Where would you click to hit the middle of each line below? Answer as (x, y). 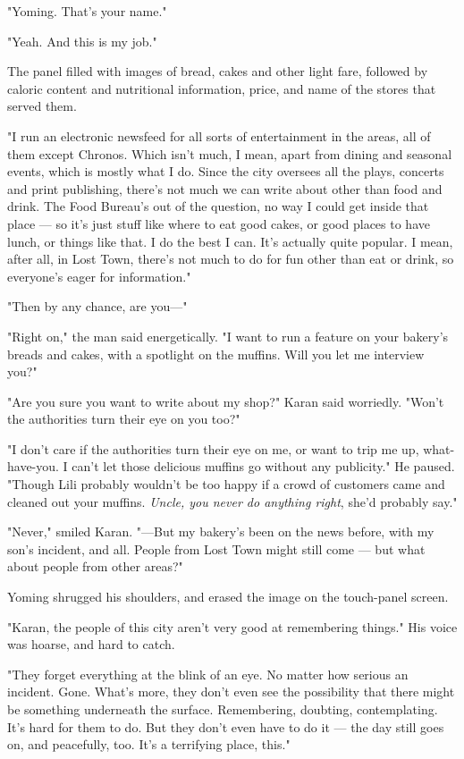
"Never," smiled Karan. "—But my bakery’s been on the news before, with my (221, 531)
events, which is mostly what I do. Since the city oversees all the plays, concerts (226, 171)
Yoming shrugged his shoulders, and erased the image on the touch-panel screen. (228, 597)
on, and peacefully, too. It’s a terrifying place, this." (149, 744)
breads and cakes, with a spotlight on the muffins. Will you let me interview (216, 354)
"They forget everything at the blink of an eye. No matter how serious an (208, 674)
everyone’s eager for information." (99, 276)
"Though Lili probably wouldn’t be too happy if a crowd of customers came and (226, 484)
